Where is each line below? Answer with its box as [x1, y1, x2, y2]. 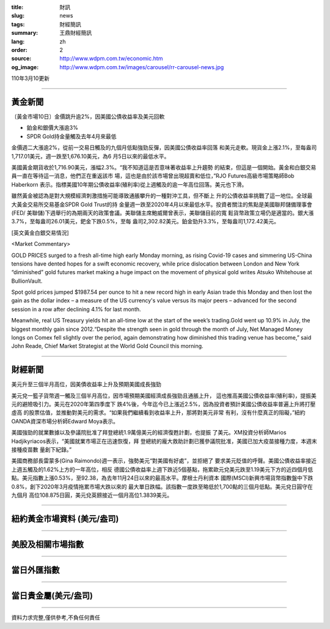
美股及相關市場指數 [11, 539, 84, 549]
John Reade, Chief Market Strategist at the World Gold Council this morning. [11, 343, 204, 350]
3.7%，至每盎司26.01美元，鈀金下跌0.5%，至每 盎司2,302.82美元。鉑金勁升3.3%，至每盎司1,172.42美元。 [11, 218, 279, 225]
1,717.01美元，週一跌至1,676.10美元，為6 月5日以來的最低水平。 [11, 152, 170, 160]
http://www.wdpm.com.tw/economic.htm [59, 55, 163, 62]
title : [11, 4, 24, 10]
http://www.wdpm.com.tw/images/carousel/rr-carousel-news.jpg [59, 63, 224, 70]
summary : [11, 29, 38, 37]
